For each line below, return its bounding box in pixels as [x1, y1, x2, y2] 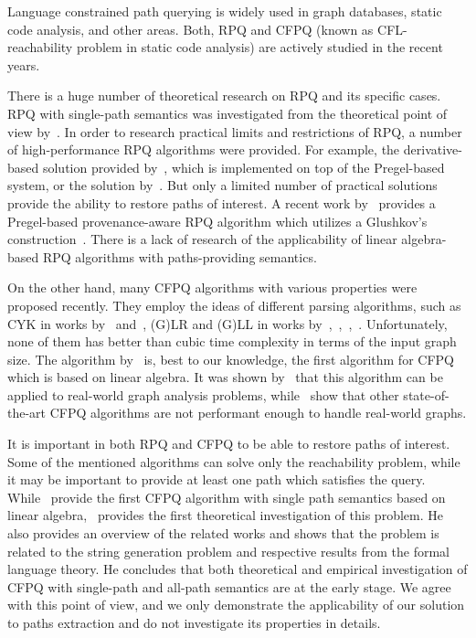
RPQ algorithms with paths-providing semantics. [42, 247, 317, 266]
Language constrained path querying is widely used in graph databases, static [7, 2, 442, 20]
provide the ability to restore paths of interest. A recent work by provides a [7, 193, 436, 212]
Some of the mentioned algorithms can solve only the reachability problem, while [7, 452, 460, 471]
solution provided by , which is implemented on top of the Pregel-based [42, 157, 445, 176]
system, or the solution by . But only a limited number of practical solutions [7, 175, 438, 195]
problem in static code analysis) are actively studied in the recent [76, 37, 443, 57]
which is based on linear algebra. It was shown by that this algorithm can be [7, 367, 443, 387]
